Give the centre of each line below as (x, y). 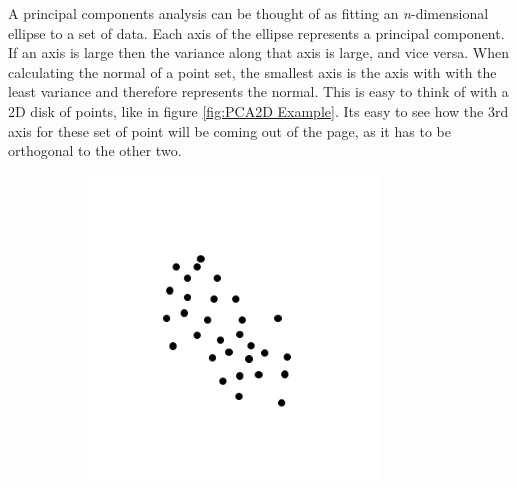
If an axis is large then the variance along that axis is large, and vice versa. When (259, 52)
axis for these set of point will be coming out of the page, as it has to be (229, 130)
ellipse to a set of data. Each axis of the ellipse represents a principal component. (256, 32)
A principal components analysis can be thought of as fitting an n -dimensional (248, 13)
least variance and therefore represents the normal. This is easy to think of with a (258, 91)
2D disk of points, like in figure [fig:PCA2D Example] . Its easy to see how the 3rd (258, 110)
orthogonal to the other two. (95, 150)
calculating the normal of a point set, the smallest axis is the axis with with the (252, 71)
